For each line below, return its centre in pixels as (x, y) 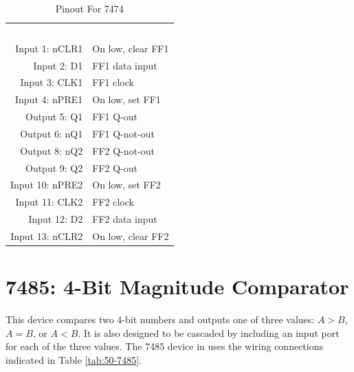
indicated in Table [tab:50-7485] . (74, 359)
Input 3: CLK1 (52, 82)
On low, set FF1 (126, 99)
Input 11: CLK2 (49, 202)
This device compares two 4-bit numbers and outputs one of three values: (160, 319)
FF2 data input (125, 219)
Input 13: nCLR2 (47, 236)
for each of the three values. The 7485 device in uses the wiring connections (164, 346)
